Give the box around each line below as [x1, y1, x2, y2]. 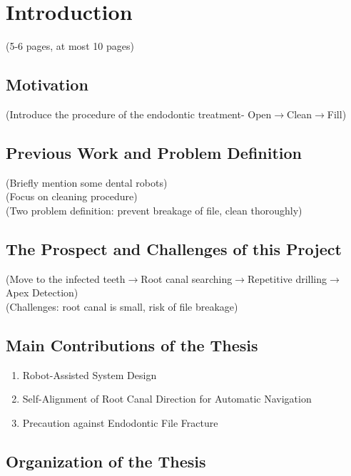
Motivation [6, 73, 88, 95]
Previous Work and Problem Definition [6, 141, 302, 163]
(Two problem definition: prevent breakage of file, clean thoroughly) [6, 202, 302, 217]
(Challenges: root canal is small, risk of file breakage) [6, 299, 238, 314]
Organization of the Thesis [6, 450, 206, 472]
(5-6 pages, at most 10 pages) [6, 38, 134, 53]
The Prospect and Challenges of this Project [6, 237, 342, 259]
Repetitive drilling [247, 271, 327, 286]
